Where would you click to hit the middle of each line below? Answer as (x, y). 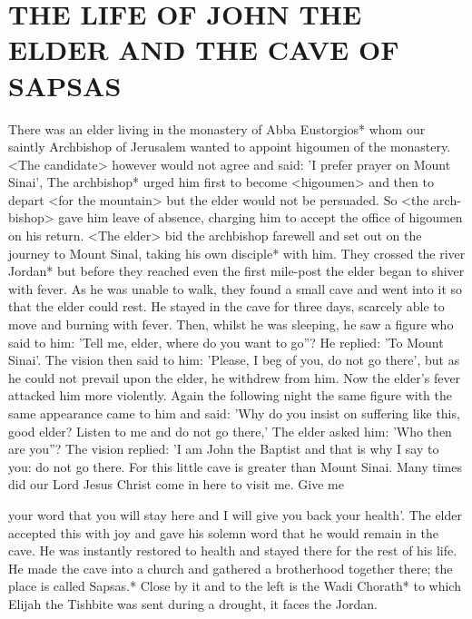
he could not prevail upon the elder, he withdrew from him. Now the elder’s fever (235, 377)
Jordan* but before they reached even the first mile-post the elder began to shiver (236, 271)
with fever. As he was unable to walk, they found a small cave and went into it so (236, 288)
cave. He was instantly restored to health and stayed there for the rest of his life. (233, 550)
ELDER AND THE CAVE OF (204, 49)
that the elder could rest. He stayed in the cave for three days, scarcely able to (226, 306)
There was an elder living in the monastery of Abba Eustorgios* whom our (217, 128)
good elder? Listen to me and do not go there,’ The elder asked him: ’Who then (230, 431)
